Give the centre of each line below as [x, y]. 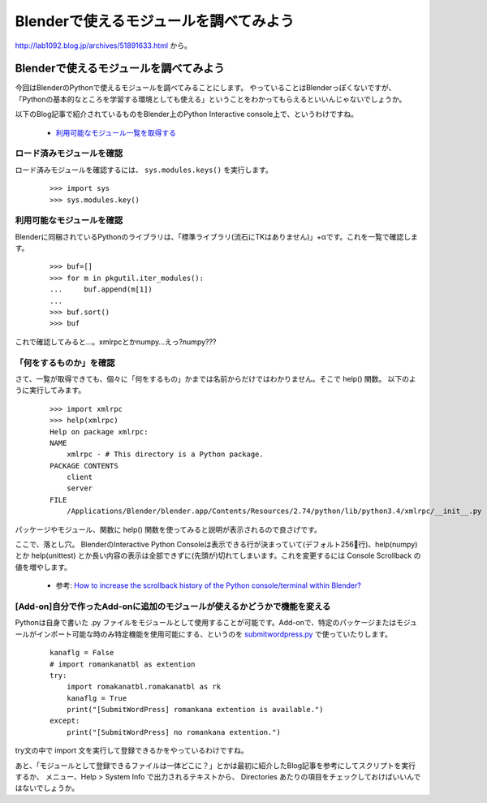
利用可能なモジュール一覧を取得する [116, 132]
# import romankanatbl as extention [123, 664]
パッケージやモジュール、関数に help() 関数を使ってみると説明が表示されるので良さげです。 [168, 529]
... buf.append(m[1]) [101, 289]
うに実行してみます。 [50, 391]
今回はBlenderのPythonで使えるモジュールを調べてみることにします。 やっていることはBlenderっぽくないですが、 [205, 88]
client [80, 477]
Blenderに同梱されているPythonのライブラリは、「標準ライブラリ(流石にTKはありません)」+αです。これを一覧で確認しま [216, 236]
